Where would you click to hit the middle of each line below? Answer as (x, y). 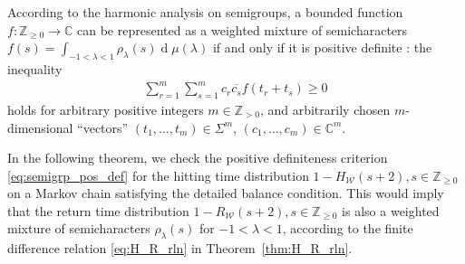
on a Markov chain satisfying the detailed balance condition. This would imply (226, 193)
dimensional (40, 127)
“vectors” (103, 127)
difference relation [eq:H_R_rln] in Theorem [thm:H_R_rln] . (180, 248)
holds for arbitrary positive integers (106, 109)
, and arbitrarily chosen (325, 109)
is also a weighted (391, 210)
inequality (35, 68)
